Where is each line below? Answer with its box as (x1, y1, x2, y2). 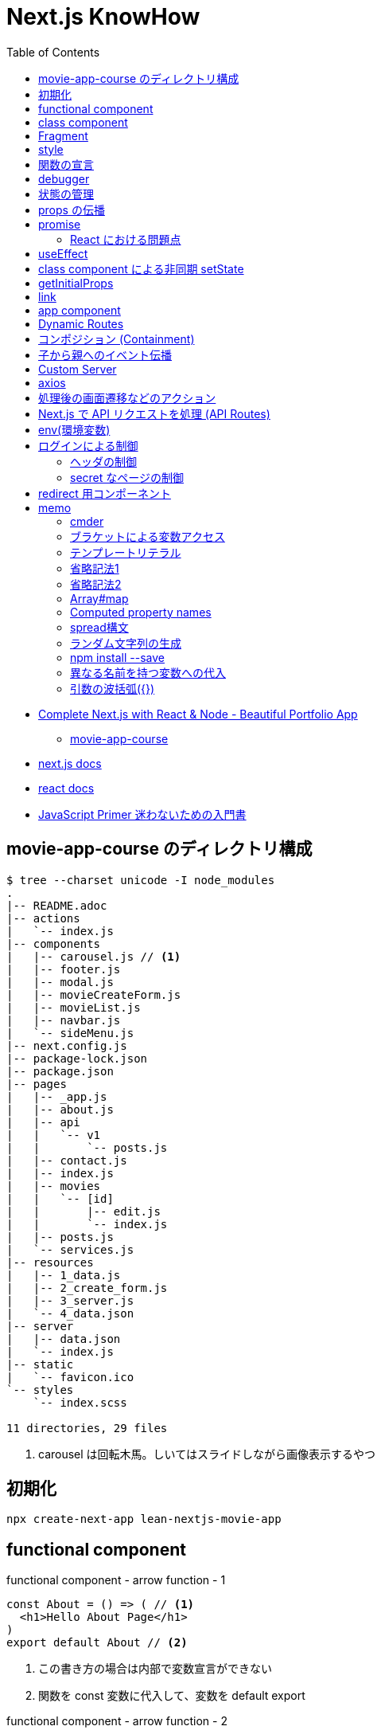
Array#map (70, 591, 129, 605)
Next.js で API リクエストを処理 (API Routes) (38, 406, 270, 421)
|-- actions (6, 911, 80, 925)
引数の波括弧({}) (70, 681, 155, 695)
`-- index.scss (33, 1395, 127, 1409)
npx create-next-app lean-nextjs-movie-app (6, 1513, 282, 1526)
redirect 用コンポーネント (38, 486, 171, 500)
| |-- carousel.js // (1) (6, 949, 181, 963)
